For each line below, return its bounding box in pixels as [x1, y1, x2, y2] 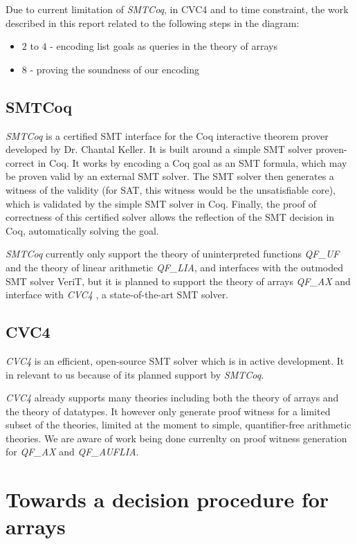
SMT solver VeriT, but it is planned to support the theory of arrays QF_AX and [6, 273, 351, 288]
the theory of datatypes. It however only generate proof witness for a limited [6, 404, 331, 418]
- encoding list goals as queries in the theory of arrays [50, 39, 277, 53]
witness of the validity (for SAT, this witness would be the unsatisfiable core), [6, 182, 336, 197]
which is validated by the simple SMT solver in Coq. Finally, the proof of [6, 196, 316, 210]
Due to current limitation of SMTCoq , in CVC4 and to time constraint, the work [6, 2, 349, 16]
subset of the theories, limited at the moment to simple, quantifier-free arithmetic [6, 417, 351, 432]
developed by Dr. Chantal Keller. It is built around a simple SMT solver [6, 142, 313, 156]
